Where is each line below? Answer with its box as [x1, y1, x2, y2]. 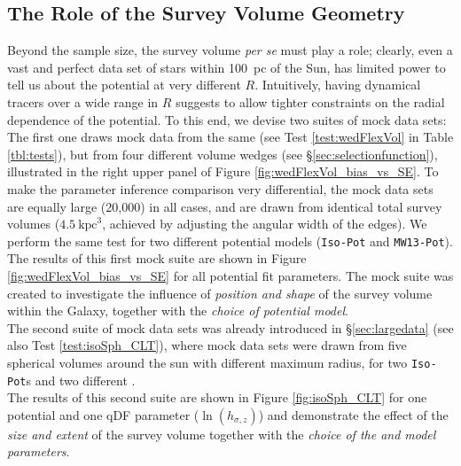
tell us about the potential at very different [7, 75, 241, 94]
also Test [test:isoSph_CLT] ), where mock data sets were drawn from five [7, 336, 407, 354]
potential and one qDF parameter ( [7, 405, 199, 423]
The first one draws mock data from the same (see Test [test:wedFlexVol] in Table [7, 128, 454, 146]
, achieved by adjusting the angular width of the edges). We [102, 214, 427, 233]
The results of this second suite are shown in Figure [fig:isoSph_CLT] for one [7, 388, 427, 407]
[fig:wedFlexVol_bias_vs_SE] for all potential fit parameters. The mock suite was [7, 266, 454, 284]
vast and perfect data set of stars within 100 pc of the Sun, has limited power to [7, 58, 446, 76]
